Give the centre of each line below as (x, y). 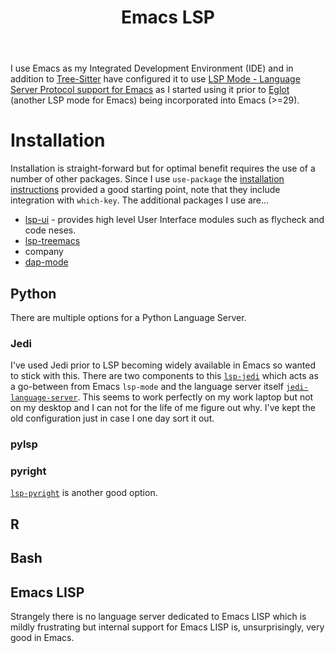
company (44, 252)
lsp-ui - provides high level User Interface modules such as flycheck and (174, 220)
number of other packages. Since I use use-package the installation (147, 179)
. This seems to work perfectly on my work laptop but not (195, 397)
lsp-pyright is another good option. (84, 493)
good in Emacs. (42, 638)
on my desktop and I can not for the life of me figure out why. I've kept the (163, 408)
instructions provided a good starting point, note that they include (145, 190)
